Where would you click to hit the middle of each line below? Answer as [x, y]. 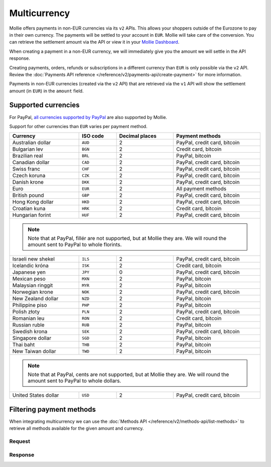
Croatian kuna [29, 208]
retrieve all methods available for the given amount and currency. [77, 428]
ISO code [93, 136]
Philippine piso [30, 305]
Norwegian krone [33, 292]
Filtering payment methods [53, 409]
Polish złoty [26, 312]
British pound [28, 195]
